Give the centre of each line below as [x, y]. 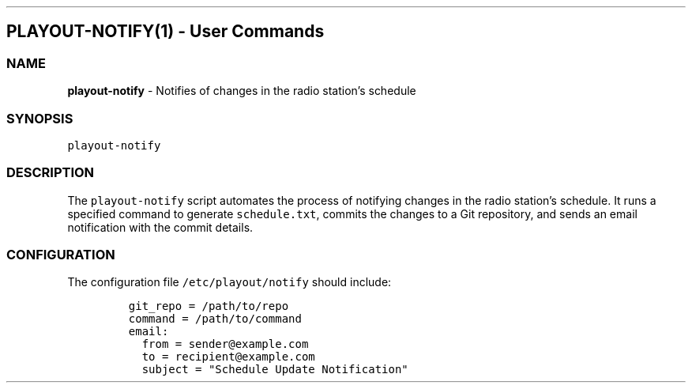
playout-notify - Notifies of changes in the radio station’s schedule [242, 91]
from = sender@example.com [225, 344]
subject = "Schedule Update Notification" [275, 370]
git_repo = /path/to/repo [209, 306]
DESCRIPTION [51, 173]
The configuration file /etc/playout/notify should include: [229, 282]
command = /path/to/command [215, 319]
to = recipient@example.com [228, 357]
